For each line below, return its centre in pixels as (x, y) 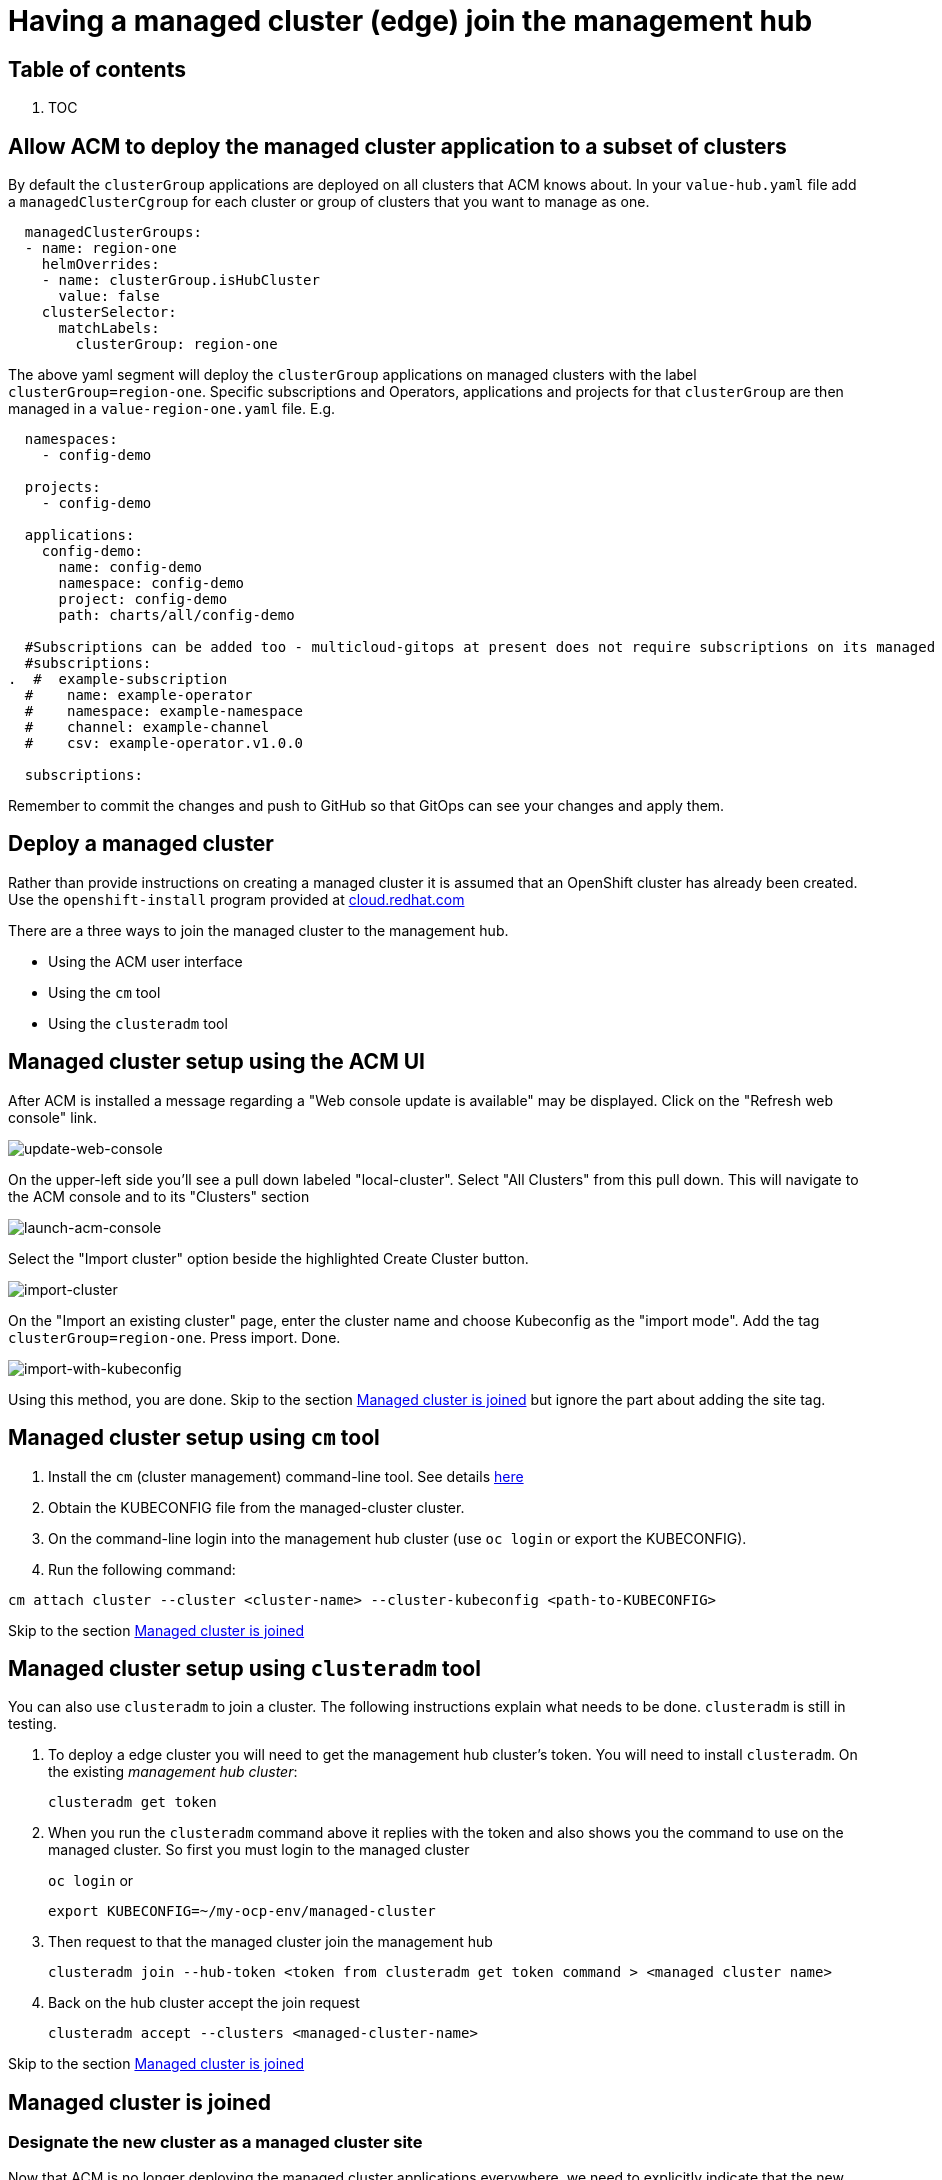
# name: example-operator (138, 695)
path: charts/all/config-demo (176, 615)
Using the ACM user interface (145, 961)
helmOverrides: (100, 264)
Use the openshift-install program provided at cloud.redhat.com (236, 899)
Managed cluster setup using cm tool (194, 1438)
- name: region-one (100, 248)
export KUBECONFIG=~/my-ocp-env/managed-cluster (242, 1911)
